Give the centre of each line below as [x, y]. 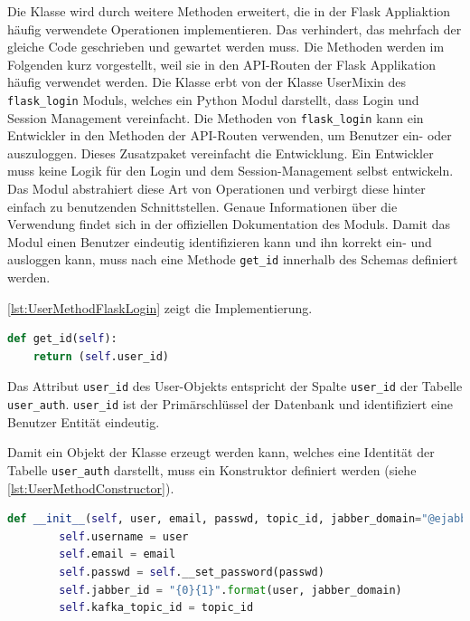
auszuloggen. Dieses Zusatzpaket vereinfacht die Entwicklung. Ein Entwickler [221, 153]
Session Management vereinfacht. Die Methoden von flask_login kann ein [216, 117]
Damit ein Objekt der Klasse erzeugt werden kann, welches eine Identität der [221, 452]
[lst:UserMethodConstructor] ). [91, 487]
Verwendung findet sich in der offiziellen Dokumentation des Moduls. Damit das [229, 224]
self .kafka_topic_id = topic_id [156, 608]
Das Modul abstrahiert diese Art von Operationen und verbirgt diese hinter [216, 189]
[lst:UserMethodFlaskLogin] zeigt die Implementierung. [160, 307]
